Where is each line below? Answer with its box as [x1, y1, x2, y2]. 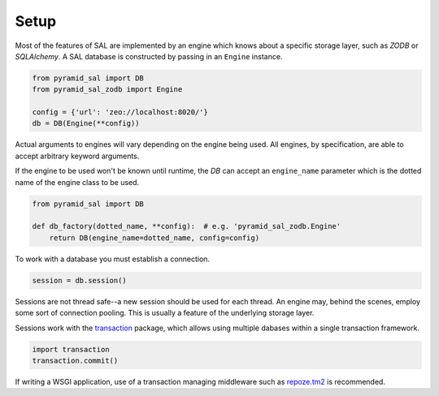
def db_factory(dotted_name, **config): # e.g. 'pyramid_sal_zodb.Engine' [32, 222, 341, 231]
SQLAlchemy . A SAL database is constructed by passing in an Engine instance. [15, 51, 283, 61]
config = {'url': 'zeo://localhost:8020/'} [32, 108, 209, 117]
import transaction [32, 345, 110, 354]
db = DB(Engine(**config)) [32, 118, 140, 128]
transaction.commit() [32, 355, 119, 365]
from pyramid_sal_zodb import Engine [32, 85, 183, 94]
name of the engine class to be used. [15, 177, 140, 187]
